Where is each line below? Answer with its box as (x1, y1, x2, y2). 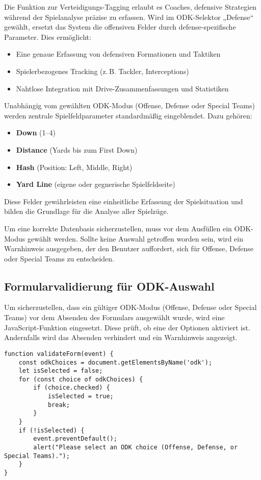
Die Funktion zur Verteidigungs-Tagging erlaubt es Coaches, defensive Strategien (4, 2, 257, 12)
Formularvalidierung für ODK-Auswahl (4, 278, 215, 294)
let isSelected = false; (18, 367, 103, 375)
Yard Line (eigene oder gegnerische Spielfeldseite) (16, 179, 175, 189)
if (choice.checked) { (33, 384, 110, 392)
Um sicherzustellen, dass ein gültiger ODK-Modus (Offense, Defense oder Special (4, 302, 257, 313)
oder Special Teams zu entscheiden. (4, 253, 115, 263)
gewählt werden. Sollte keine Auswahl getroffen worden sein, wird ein (27, 233, 243, 244)
